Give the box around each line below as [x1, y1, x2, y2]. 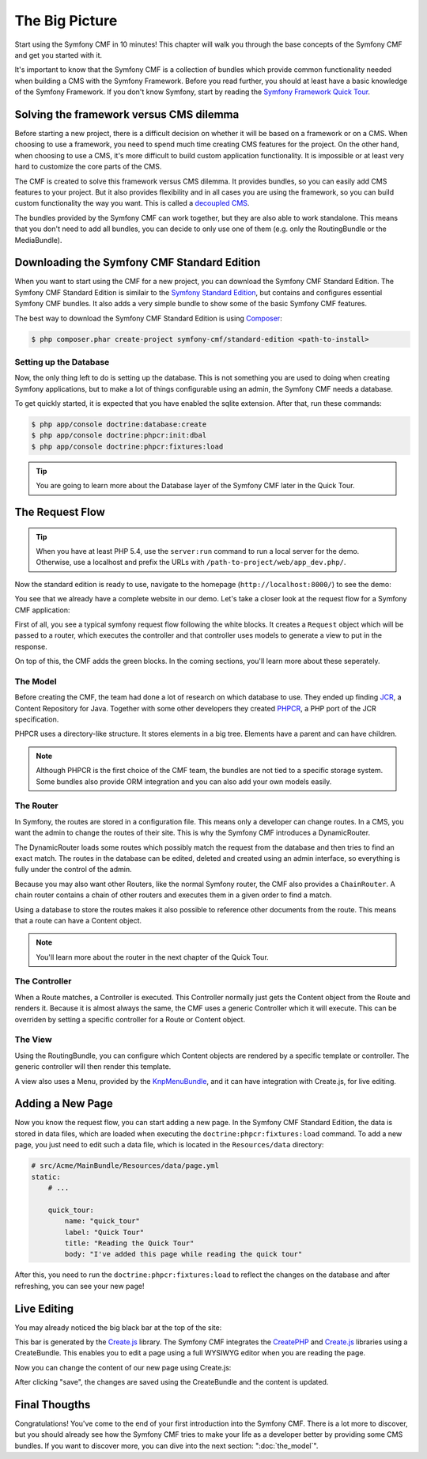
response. [14, 642, 47, 651]
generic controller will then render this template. [14, 1062, 172, 1071]
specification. [14, 714, 59, 724]
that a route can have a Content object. [14, 915, 142, 925]
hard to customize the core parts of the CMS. [14, 162, 162, 172]
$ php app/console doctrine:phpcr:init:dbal [31, 431, 207, 440]
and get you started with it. [14, 50, 103, 59]
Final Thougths [14, 1398, 91, 1412]
